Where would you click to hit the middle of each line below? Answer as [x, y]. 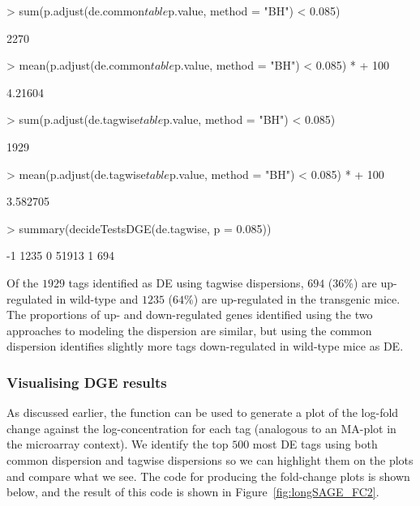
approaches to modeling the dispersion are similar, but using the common [189, 330]
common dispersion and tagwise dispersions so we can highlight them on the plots [210, 459]
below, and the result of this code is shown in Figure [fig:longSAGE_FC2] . [193, 492]
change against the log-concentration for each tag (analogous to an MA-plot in [201, 428]
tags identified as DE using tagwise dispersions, [186, 282]
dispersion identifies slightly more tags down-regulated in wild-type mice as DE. [205, 346]
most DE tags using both [315, 444]
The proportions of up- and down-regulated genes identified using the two [190, 315]
